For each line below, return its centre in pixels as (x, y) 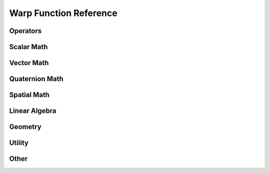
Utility (19, 143)
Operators (25, 31)
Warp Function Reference (63, 13)
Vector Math (29, 63)
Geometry (25, 127)
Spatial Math (29, 95)
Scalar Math (28, 47)
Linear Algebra (33, 111)
